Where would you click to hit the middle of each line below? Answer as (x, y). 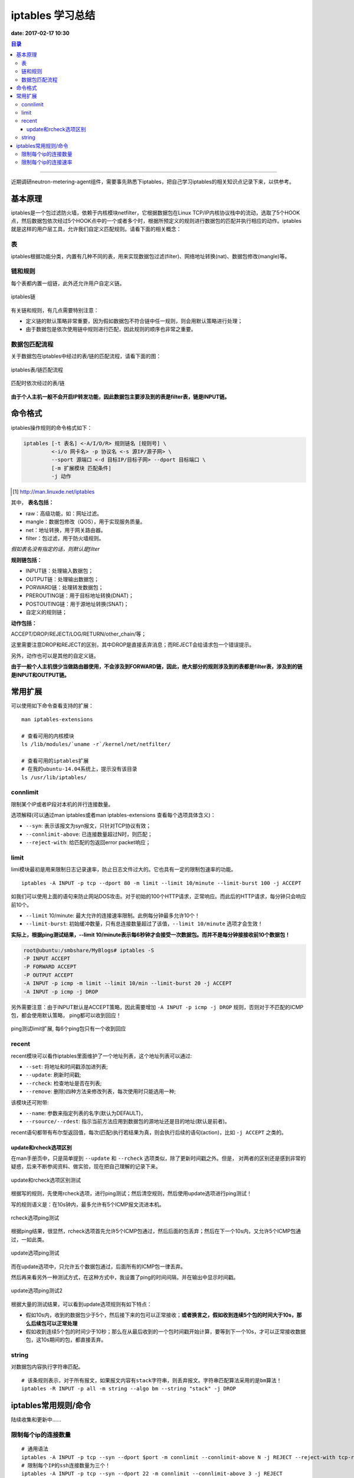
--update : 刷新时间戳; (53, 1075)
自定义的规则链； (46, 612)
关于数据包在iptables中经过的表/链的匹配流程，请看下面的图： (86, 356)
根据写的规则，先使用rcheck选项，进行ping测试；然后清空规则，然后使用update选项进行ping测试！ (131, 1194)
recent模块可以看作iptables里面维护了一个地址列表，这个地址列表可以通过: (101, 1056)
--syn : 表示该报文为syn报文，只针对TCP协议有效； (88, 826)
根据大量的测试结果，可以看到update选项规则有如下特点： (81, 1304)
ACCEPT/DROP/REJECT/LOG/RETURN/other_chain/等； (79, 634)
